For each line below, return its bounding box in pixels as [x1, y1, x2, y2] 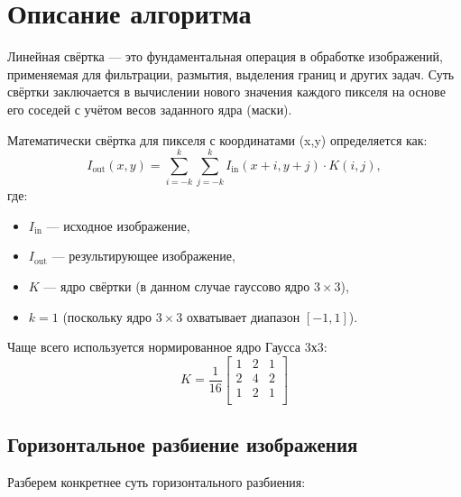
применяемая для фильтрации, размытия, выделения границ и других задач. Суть [7, 64, 455, 83]
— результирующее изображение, [51, 246, 235, 265]
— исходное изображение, [46, 216, 190, 235]
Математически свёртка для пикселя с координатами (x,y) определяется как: [7, 130, 428, 149]
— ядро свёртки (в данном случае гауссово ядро [43, 277, 310, 295]
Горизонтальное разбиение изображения [7, 430, 358, 458]
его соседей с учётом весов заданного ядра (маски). [7, 99, 292, 118]
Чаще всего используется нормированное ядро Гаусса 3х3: [7, 337, 327, 356]
